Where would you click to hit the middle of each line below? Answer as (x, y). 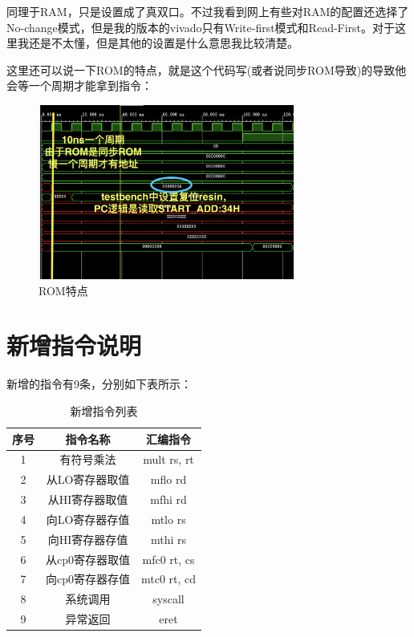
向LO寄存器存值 (88, 519)
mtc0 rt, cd (169, 579)
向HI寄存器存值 (88, 539)
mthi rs (169, 539)
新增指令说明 (74, 345)
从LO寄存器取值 (88, 479)
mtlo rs (168, 519)
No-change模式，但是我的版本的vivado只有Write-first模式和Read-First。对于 (201, 27)
